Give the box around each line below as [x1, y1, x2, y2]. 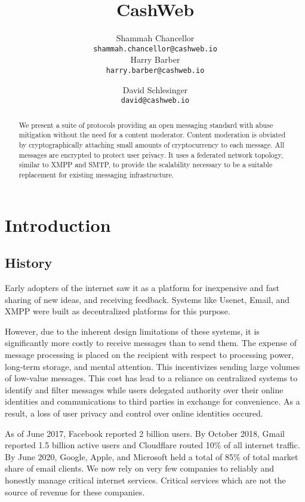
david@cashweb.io [121, 96, 190, 105]
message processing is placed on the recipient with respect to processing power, [5, 348, 294, 360]
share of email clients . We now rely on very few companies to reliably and [5, 462, 275, 475]
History [5, 253, 53, 272]
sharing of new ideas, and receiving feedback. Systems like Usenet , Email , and [5, 293, 290, 305]
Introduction [5, 212, 111, 237]
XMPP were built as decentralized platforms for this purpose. [5, 305, 230, 317]
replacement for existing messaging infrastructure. [19, 169, 174, 179]
